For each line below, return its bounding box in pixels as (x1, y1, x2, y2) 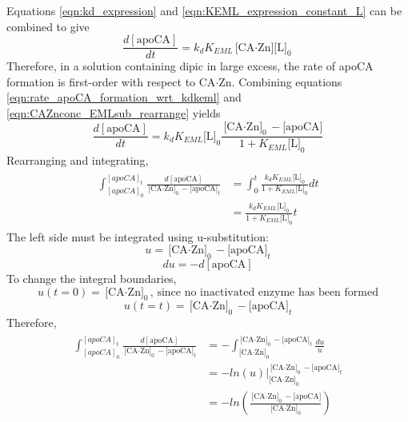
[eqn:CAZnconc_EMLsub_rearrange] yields (6, 105, 221, 121)
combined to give (6, 18, 90, 34)
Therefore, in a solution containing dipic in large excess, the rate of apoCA (6, 58, 374, 74)
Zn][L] (258, 42, 287, 54)
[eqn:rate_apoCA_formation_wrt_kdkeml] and (6, 89, 242, 105)
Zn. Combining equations (218, 73, 342, 90)
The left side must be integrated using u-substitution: (6, 228, 269, 245)
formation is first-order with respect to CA (6, 73, 216, 90)
